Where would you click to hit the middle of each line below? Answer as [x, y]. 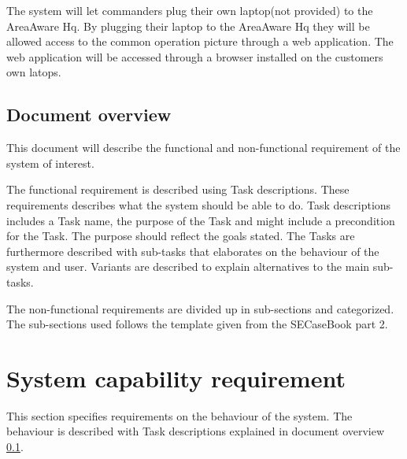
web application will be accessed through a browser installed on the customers [195, 56]
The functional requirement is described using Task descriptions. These [178, 189]
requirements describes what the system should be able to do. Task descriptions [199, 204]
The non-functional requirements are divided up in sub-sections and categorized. [200, 308]
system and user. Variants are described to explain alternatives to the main [188, 267]
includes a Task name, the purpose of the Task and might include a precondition [201, 220]
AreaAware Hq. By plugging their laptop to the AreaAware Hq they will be [188, 26]
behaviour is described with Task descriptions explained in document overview [196, 431]
